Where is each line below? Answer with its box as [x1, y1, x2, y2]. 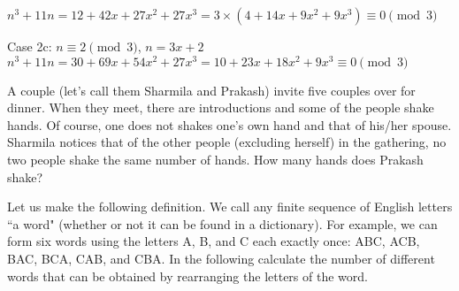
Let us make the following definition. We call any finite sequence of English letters [7, 197, 453, 216]
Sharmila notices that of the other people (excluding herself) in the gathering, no [7, 133, 447, 151]
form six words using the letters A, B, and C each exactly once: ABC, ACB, [7, 232, 420, 250]
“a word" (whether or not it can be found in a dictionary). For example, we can [7, 214, 438, 233]
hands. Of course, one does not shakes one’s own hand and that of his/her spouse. [7, 115, 452, 134]
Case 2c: [7, 37, 52, 55]
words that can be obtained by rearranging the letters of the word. [7, 266, 368, 285]
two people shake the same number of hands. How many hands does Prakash [7, 150, 424, 169]
